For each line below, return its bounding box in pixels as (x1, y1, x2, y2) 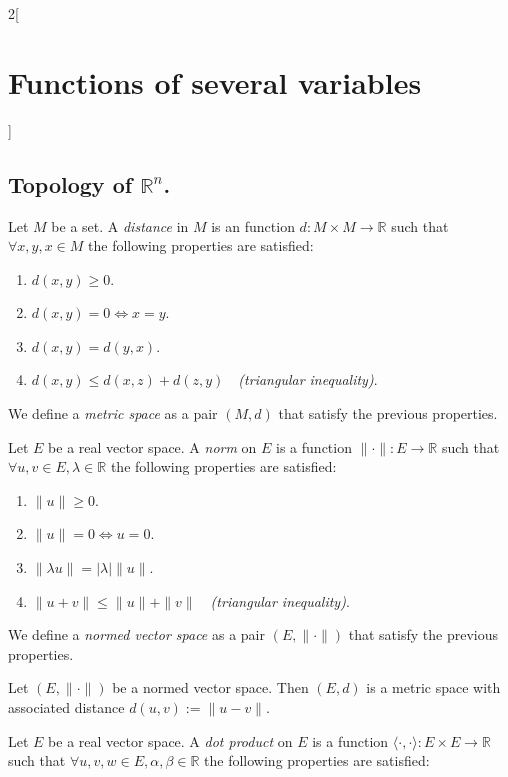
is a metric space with (366, 677, 501, 698)
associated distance (8, 697, 125, 718)
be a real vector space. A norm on (48, 436, 257, 457)
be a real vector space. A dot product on (48, 730, 293, 751)
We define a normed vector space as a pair (8, 624, 265, 645)
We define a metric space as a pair (8, 403, 218, 424)
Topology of (8, 168, 133, 199)
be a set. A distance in (51, 215, 189, 236)
